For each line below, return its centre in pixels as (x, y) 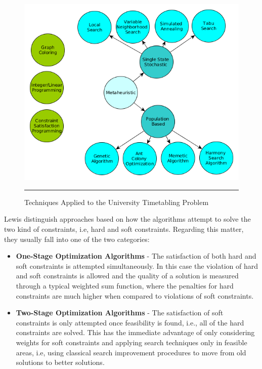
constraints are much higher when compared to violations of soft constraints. (135, 295)
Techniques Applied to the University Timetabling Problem (117, 202)
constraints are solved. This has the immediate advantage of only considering (135, 332)
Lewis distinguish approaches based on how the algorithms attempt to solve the (127, 219)
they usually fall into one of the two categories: (77, 239)
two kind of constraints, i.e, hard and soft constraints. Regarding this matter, (124, 229)
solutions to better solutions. (60, 362)
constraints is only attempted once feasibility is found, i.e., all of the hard (130, 322)
